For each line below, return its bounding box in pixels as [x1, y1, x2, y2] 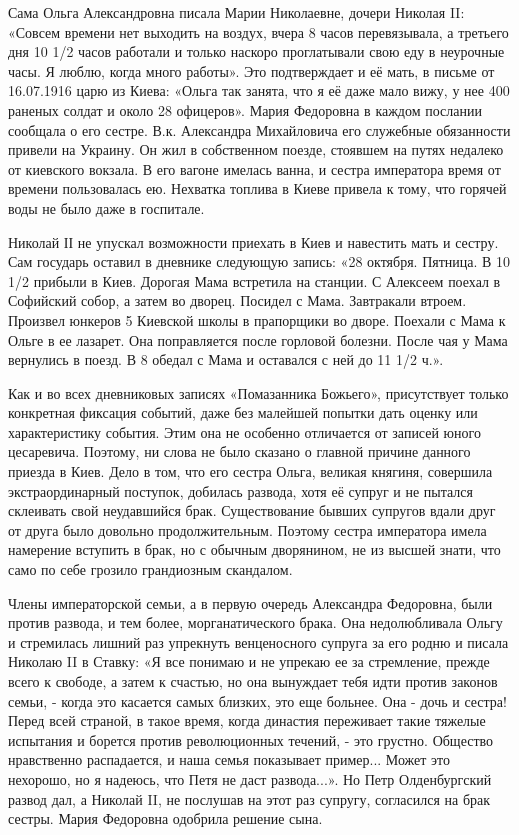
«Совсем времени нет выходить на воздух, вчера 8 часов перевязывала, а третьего [8, 21, 509, 42]
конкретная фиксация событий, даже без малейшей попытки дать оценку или [8, 402, 478, 423]
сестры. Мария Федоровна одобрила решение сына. [8, 808, 323, 829]
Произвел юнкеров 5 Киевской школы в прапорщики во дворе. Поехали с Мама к [8, 309, 506, 330]
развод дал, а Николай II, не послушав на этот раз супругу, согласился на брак [8, 788, 491, 809]
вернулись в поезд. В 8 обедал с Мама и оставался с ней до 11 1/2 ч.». [8, 349, 444, 370]
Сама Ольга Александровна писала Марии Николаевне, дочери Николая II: [8, 2, 465, 22]
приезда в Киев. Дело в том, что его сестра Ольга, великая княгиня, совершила [8, 461, 493, 482]
